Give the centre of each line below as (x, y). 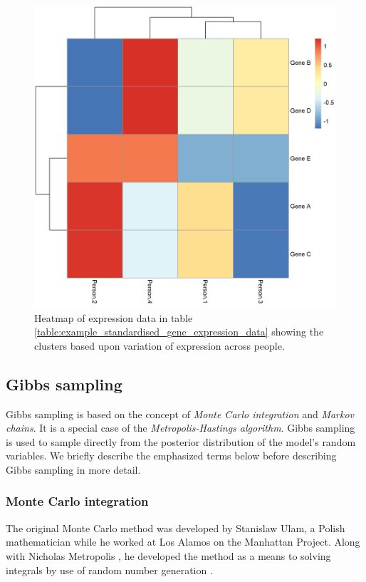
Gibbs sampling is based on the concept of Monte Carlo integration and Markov (180, 414)
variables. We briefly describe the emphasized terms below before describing (171, 456)
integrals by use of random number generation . (109, 570)
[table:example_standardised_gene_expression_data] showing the (179, 332)
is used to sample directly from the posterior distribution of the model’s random (181, 441)
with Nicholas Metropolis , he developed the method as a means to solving (168, 555)
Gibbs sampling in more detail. (73, 469)
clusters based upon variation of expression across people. (160, 345)
